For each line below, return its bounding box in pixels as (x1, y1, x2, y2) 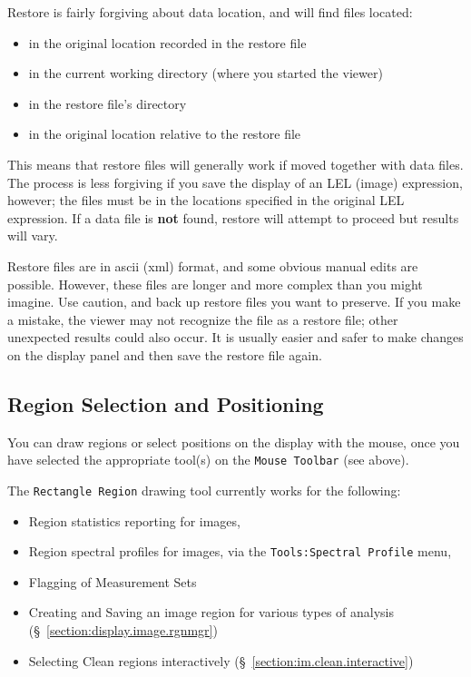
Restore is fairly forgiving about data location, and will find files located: (7, 3, 413, 21)
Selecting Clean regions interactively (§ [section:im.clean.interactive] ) (28, 651, 414, 670)
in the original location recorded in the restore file (28, 33, 307, 52)
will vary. (7, 226, 58, 245)
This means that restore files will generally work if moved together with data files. (7, 154, 464, 173)
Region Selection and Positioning (7, 389, 324, 417)
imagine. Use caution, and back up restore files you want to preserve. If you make (7, 292, 461, 311)
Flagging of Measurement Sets (28, 572, 197, 591)
